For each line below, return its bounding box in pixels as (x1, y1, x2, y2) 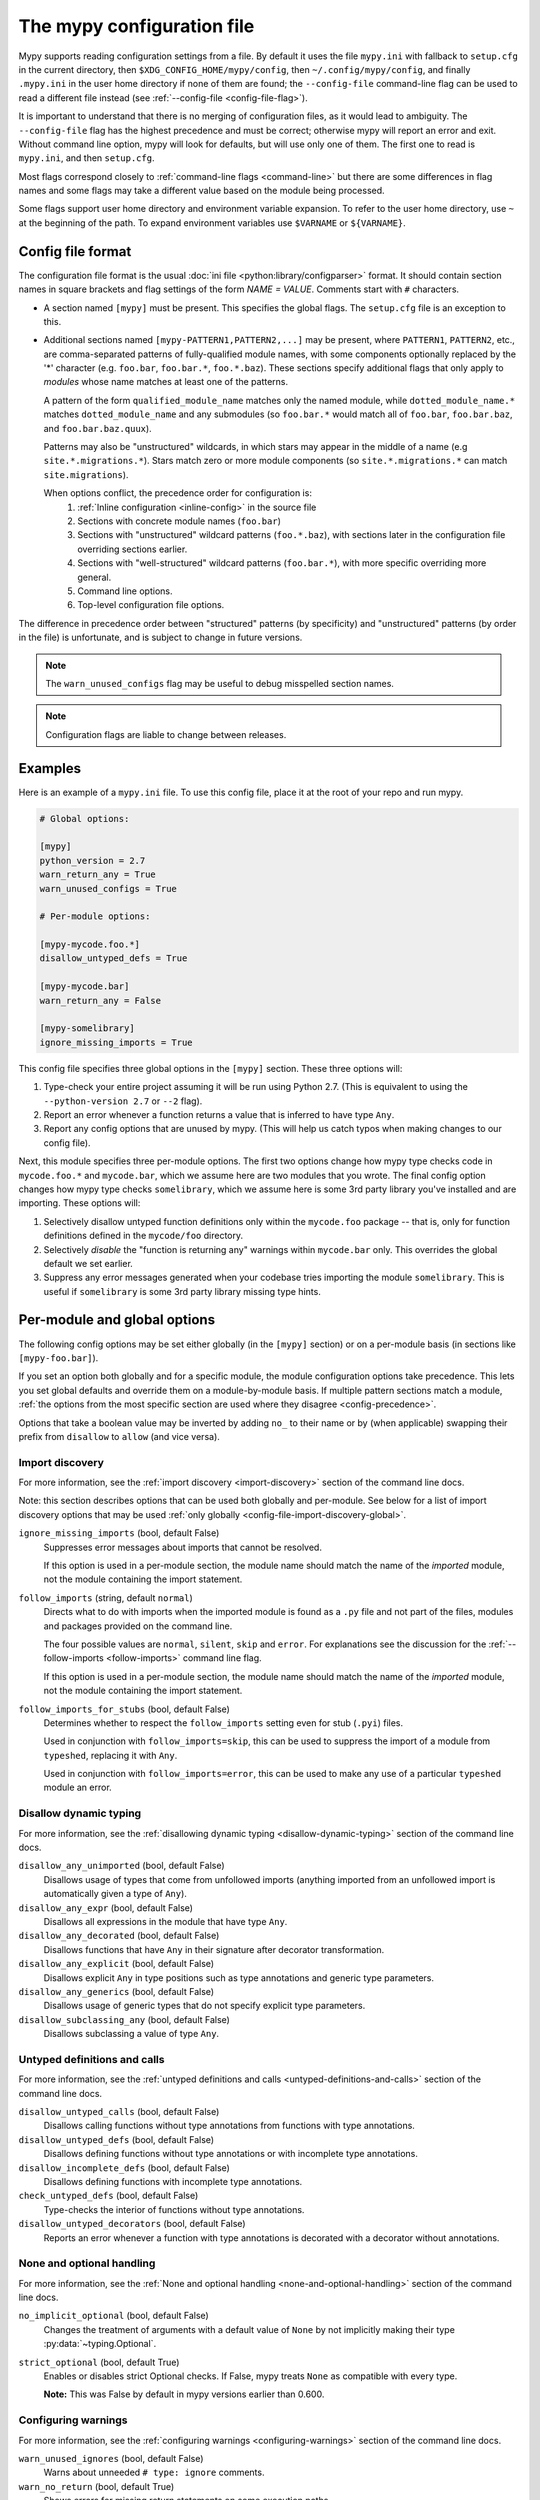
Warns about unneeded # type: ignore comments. (43, 2466, 265, 2479)
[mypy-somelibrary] (39, 1023, 135, 1034)
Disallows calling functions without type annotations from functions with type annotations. (43, 2120, 415, 2132)
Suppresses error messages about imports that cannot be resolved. (43, 1541, 322, 1553)
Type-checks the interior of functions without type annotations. (43, 2203, 305, 2215)
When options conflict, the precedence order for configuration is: (43, 487, 312, 499)
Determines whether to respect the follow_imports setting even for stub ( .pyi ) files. (43, 1716, 404, 1729)
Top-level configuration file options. (77, 599, 225, 611)
